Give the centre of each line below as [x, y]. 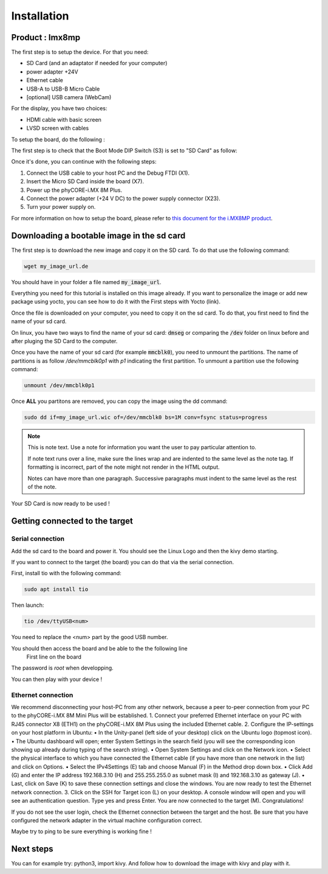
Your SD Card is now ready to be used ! [60, 504]
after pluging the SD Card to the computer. [64, 341]
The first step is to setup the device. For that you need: [80, 52]
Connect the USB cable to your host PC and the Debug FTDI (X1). [108, 173]
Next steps [32, 849]
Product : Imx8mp [46, 37]
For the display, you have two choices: [59, 108]
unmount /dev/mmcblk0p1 [60, 386]
